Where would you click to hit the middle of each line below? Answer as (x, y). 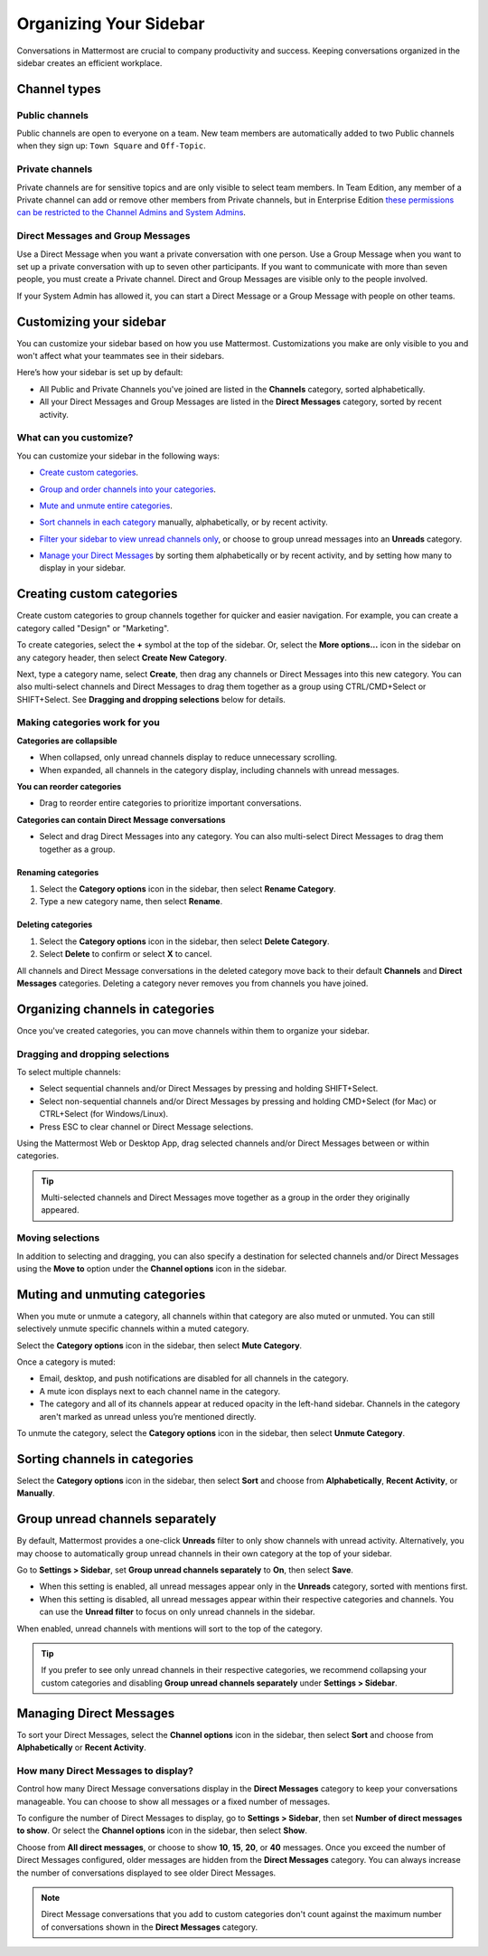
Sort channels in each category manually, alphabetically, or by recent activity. (184, 522)
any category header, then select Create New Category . (122, 657)
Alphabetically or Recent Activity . (81, 1748)
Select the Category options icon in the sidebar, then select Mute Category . (160, 1345)
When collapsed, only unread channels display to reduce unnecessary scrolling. (188, 757)
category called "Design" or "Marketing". (93, 628)
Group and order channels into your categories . (128, 489)
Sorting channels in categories (105, 1459)
